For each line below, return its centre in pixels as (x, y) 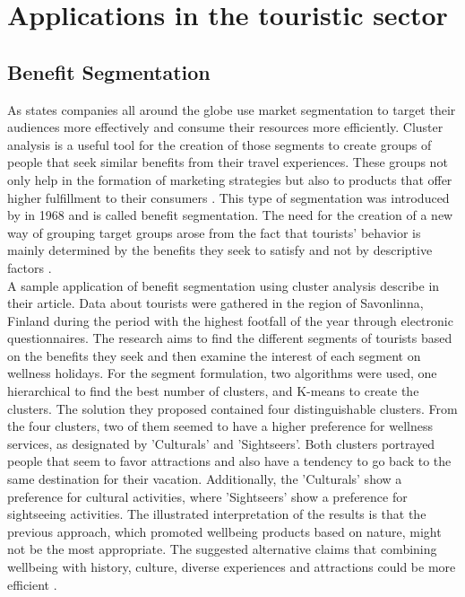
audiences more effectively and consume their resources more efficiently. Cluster (225, 127)
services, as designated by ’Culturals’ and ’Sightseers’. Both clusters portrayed (221, 443)
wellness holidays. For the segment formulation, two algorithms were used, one (222, 373)
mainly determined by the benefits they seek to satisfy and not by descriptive (220, 250)
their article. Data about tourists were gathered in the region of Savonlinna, (215, 303)
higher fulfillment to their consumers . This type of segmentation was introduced (228, 197)
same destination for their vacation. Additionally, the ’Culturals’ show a (205, 479)
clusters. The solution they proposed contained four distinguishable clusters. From (232, 408)
